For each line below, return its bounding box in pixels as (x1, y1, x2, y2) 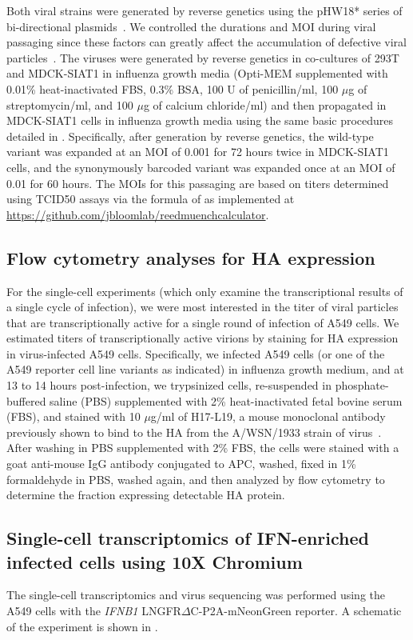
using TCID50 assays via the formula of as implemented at (6, 190, 295, 207)
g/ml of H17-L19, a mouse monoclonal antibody (150, 408, 386, 425)
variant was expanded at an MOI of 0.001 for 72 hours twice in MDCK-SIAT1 (6, 143, 389, 160)
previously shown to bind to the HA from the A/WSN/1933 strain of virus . (6, 423, 382, 440)
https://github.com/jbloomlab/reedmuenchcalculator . (6, 206, 269, 222)
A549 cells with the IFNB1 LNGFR (6, 602, 181, 619)
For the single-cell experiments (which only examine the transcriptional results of (6, 282, 403, 299)
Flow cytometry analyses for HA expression (6, 245, 375, 270)
